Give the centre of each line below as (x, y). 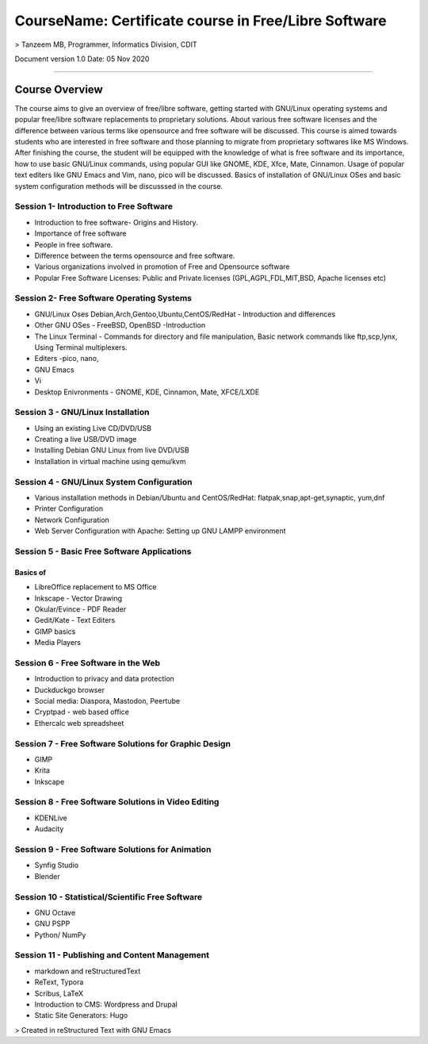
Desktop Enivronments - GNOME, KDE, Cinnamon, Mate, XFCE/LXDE (147, 392)
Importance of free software (80, 233)
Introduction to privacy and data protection (104, 679)
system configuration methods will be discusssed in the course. (119, 186)
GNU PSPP (52, 923)
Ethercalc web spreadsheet (79, 723)
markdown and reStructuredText (88, 971)
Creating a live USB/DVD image (86, 439)
